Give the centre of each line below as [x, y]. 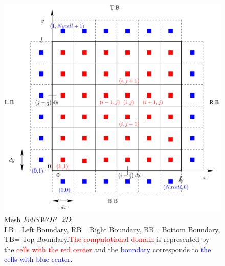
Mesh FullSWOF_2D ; [39, 219]
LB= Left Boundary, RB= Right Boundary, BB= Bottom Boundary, [112, 229]
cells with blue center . [38, 259]
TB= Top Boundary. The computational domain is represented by [107, 239]
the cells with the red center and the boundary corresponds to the [108, 249]
